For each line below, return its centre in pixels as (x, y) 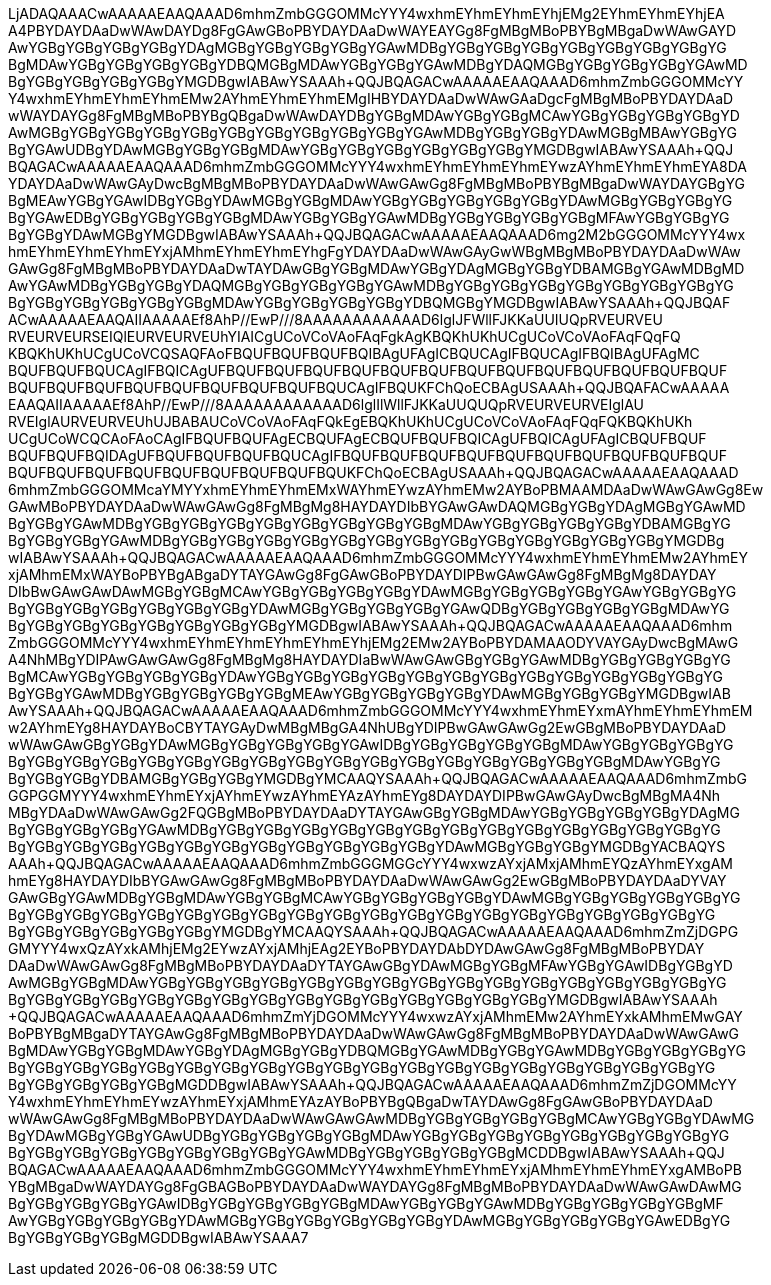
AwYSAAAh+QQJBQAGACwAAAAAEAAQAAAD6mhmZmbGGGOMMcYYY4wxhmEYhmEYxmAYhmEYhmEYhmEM (380, 710)
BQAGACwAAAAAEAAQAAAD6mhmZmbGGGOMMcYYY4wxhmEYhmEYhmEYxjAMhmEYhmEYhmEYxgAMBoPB (375, 1169)
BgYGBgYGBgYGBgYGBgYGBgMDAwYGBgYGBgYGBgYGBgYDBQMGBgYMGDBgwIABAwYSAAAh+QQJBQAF (369, 302)
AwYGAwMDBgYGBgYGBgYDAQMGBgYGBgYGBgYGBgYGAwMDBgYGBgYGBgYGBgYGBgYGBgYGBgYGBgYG (371, 285)
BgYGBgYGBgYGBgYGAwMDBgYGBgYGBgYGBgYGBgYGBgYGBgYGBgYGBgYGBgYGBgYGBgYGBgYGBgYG (364, 829)
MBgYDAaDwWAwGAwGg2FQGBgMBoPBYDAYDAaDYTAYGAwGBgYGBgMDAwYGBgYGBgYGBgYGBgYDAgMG (374, 812)
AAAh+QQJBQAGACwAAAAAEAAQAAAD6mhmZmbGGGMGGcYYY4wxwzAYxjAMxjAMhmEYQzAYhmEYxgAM (370, 863)
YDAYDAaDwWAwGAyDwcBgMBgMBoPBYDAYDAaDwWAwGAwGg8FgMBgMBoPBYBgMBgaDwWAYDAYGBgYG (376, 183)
